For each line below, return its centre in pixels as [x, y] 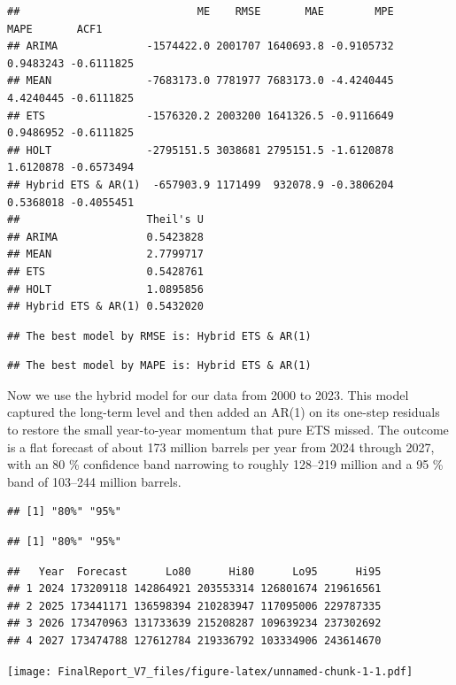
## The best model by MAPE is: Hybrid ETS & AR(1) [159, 366]
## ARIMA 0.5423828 [105, 237]
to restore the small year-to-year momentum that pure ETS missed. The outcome [228, 430]
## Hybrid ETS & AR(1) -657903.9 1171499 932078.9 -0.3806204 [201, 185]
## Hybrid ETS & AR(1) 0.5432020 [105, 307]
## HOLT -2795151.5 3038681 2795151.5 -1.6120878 [201, 150]
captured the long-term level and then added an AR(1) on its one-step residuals [224, 412]
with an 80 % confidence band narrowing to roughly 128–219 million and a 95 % [225, 464]
